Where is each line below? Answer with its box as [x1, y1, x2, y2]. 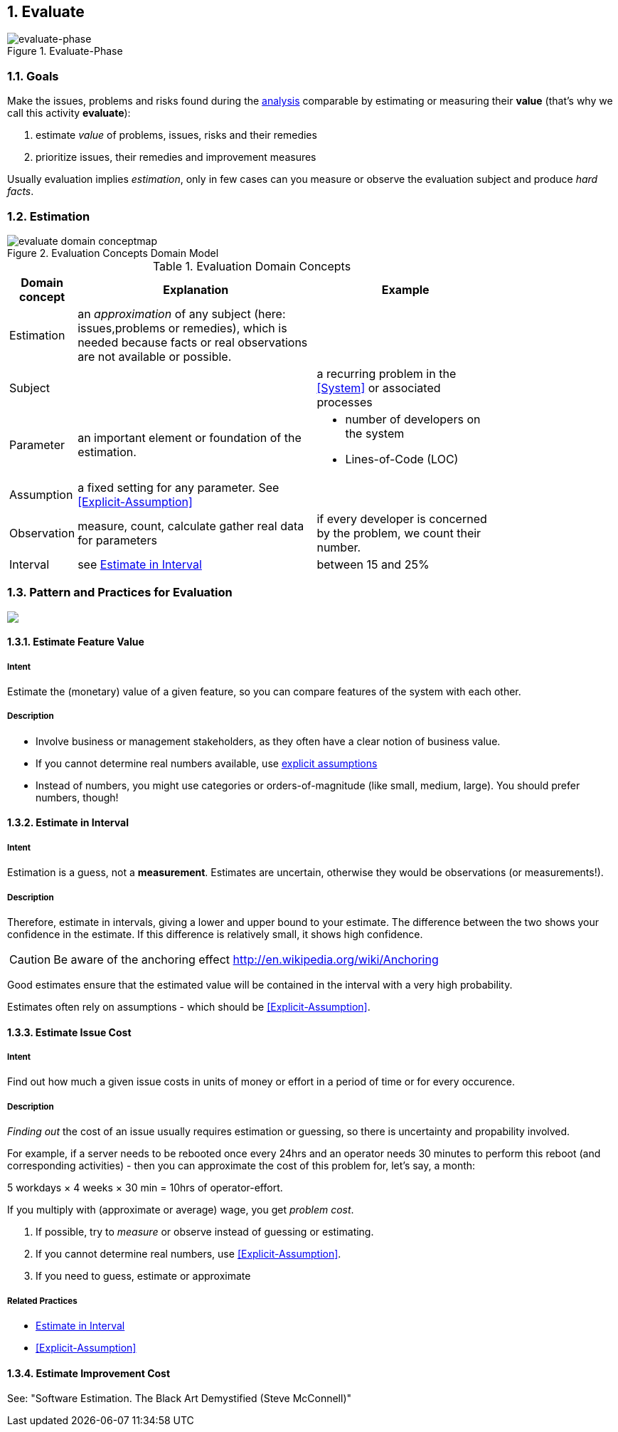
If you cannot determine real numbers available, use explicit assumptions [36, 757, 378, 769]
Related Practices [7, 1295, 78, 1306]
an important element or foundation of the [78, 430, 302, 445]
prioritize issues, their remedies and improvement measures [36, 151, 316, 164]
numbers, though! [36, 791, 119, 804]
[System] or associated [316, 380, 441, 395]
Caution [9, 952, 51, 967]
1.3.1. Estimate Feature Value [7, 636, 144, 648]
